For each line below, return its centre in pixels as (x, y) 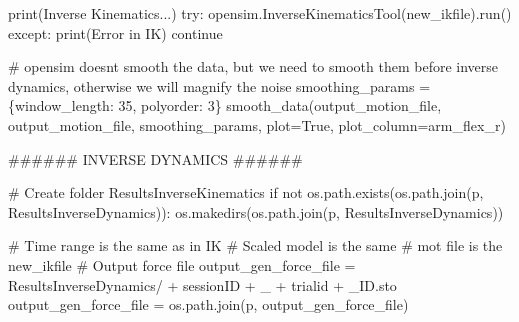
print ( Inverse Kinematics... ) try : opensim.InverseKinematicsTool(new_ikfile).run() (260, 13)
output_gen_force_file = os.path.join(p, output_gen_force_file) (208, 304)
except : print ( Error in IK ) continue (115, 32)
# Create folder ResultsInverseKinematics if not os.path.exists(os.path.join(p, (246, 192)
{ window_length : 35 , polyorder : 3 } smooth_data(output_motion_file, (225, 105)
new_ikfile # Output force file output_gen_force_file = (182, 264)
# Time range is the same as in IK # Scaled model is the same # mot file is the (255, 245)
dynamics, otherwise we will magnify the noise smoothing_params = (219, 85)
